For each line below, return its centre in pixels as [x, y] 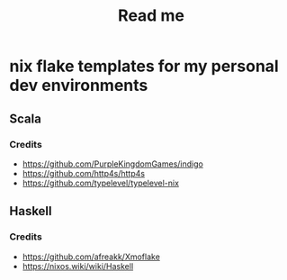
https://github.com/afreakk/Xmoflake [91, 257]
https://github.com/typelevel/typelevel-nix [101, 183]
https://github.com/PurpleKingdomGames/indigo [113, 164]
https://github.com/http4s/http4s [84, 173]
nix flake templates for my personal [144, 66]
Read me [151, 16]
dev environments [79, 86]
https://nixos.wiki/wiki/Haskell [78, 266]
